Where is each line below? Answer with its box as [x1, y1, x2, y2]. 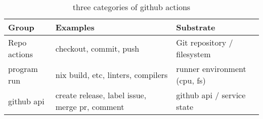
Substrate [176, 21, 215, 33]
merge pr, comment [55, 101, 124, 112]
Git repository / [176, 36, 233, 48]
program [8, 63, 38, 74]
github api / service [176, 89, 246, 101]
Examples [55, 21, 95, 33]
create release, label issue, [55, 89, 147, 101]
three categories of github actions [72, 1, 191, 13]
